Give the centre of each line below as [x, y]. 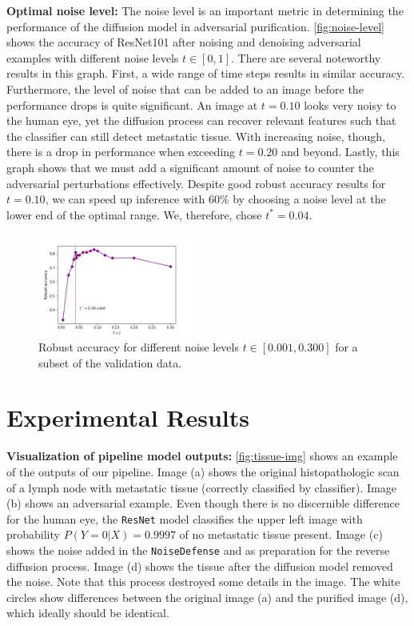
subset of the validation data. [110, 362]
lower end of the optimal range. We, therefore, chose [134, 214]
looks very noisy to [350, 104]
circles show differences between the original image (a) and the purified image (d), [207, 597]
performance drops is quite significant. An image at [132, 104]
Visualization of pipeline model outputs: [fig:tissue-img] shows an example [202, 456]
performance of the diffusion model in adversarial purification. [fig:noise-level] [195, 26]
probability [33, 534]
